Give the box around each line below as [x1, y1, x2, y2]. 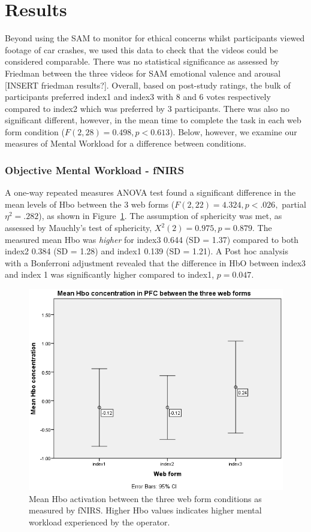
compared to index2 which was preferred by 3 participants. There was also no [5, 102, 289, 114]
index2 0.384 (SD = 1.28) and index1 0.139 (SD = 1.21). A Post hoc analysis [5, 245, 288, 257]
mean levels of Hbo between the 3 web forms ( [5, 197, 175, 210]
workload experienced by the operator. [29, 515, 170, 528]
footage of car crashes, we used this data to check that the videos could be [5, 43, 278, 56]
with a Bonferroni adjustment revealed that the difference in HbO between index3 [5, 256, 306, 269]
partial [282, 197, 306, 210]
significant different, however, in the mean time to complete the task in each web [5, 114, 301, 126]
